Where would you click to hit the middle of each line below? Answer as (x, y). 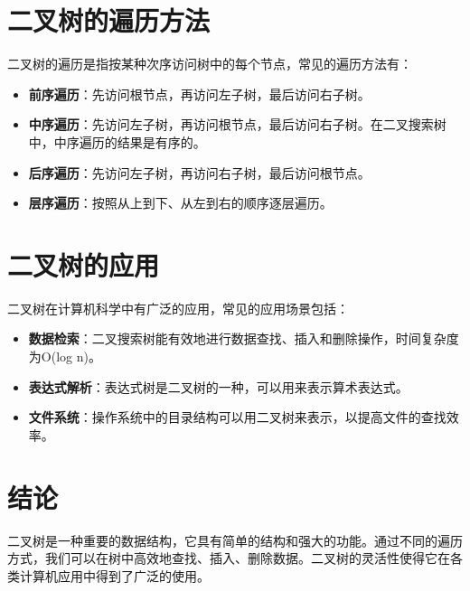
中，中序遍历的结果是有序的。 (117, 141)
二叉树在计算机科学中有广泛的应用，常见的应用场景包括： (178, 308)
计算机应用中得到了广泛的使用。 (114, 575)
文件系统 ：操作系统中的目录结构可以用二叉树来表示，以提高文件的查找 (237, 417)
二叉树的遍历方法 (109, 20)
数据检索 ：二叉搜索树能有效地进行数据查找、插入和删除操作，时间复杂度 (244, 338)
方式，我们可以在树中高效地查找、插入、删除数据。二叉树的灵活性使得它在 (229, 558)
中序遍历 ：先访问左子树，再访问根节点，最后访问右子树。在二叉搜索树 (237, 124)
